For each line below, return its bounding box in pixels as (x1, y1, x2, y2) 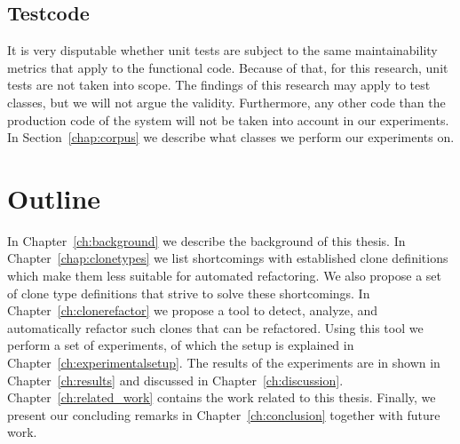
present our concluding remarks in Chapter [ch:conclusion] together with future (7, 405, 440, 424)
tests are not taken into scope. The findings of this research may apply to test (7, 75, 431, 94)
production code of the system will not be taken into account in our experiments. (7, 110, 449, 129)
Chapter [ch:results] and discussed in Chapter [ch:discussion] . (7, 370, 344, 389)
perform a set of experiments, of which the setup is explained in (7, 336, 354, 354)
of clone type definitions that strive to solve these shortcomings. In (7, 283, 370, 302)
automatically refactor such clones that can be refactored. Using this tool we (7, 318, 424, 337)
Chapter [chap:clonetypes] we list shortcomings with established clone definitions (7, 249, 448, 267)
